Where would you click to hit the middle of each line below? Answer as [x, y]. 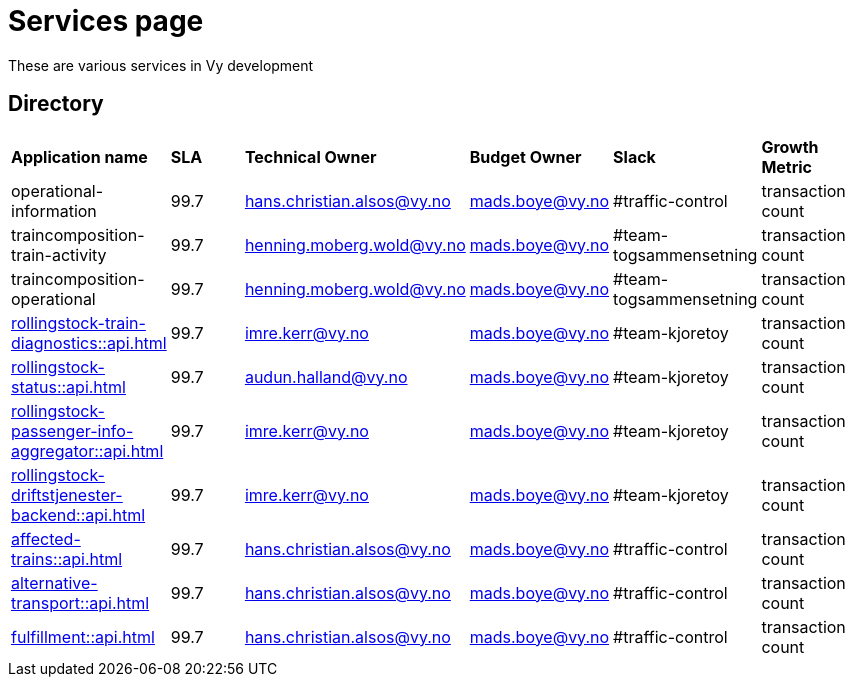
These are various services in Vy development [161, 65]
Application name [79, 156]
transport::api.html [80, 602]
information [54, 210]
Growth [790, 146]
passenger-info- [72, 430]
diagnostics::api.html [89, 342]
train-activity [59, 254]
